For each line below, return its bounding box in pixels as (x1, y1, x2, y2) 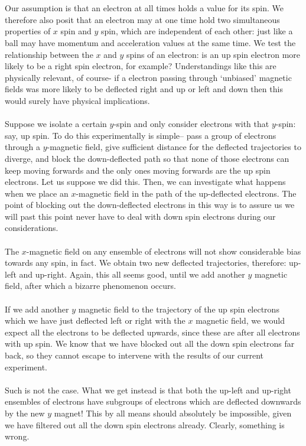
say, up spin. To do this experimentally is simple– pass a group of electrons (5, 129, 276, 141)
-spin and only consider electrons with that (113, 118, 269, 130)
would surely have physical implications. (5, 94, 150, 106)
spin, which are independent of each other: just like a (100, 25, 293, 37)
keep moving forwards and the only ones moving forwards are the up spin (5, 164, 271, 176)
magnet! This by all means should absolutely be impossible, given (54, 406, 292, 419)
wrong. (5, 430, 30, 442)
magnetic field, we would (196, 314, 285, 327)
